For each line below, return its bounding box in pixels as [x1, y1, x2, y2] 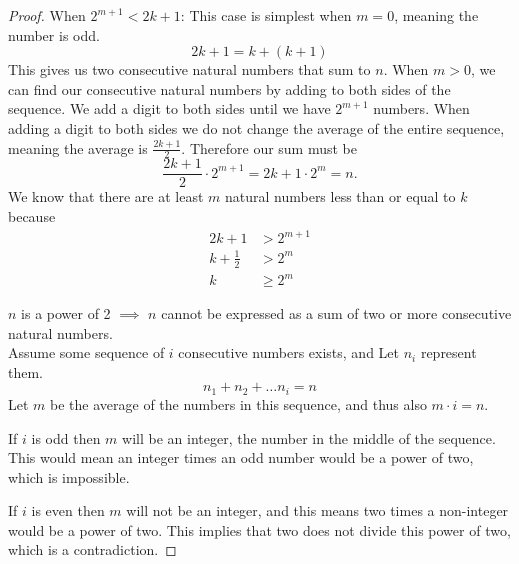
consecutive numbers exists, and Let [178, 342, 399, 363]
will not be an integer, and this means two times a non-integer [126, 500, 509, 521]
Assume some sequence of [8, 342, 165, 363]
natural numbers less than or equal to [224, 186, 456, 207]
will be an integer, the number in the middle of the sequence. [122, 427, 496, 448]
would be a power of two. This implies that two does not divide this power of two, [8, 519, 511, 540]
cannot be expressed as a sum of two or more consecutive [161, 303, 512, 324]
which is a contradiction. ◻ [8, 539, 177, 560]
